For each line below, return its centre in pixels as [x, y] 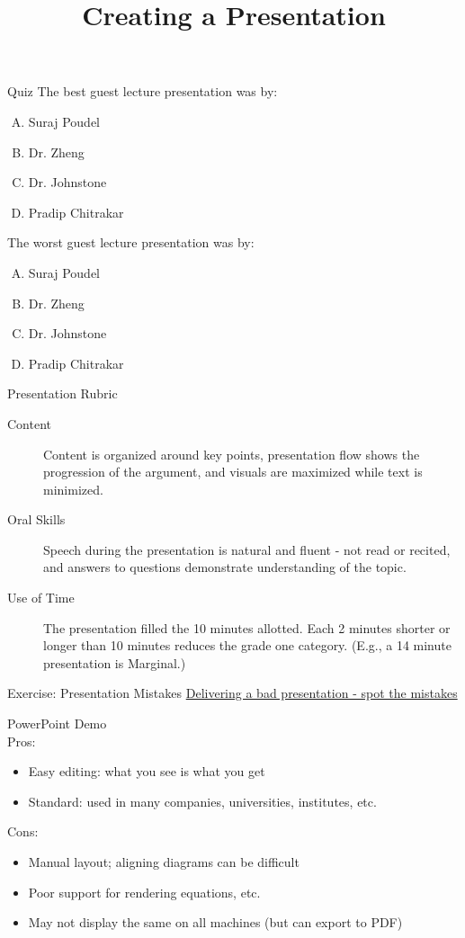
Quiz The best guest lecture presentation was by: [143, 91]
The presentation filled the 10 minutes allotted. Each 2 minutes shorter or [247, 627]
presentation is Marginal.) [115, 662]
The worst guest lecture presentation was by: [131, 242]
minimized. [73, 489]
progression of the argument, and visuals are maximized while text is [233, 472]
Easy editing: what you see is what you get [147, 771]
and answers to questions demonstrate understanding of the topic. [225, 567]
